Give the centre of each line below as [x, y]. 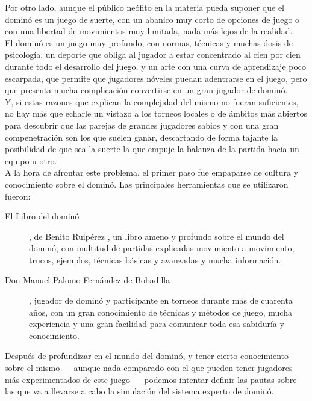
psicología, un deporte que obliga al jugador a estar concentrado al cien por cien [153, 54]
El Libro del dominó [42, 216]
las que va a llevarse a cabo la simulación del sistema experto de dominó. [139, 391]
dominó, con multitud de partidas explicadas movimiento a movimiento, [162, 248]
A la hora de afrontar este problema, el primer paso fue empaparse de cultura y [152, 172]
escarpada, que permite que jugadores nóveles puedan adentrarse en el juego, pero [156, 78]
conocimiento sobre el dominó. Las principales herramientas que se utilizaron [147, 184]
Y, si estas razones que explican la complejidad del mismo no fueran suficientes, [152, 101]
